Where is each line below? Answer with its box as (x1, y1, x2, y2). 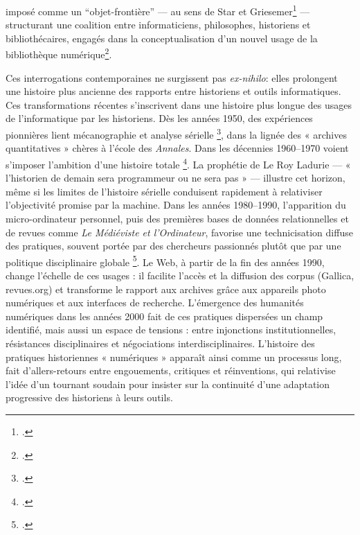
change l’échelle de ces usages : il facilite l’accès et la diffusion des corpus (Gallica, (6, 267, 354, 282)
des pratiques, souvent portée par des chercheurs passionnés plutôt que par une (6, 238, 341, 253)
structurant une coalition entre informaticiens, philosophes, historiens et (6, 17, 311, 32)
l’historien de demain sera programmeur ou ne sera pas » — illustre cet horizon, (6, 170, 345, 185)
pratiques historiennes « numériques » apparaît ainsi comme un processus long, (6, 349, 342, 364)
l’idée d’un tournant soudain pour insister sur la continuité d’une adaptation (6, 376, 330, 391)
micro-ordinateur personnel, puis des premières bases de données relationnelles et (6, 211, 349, 225)
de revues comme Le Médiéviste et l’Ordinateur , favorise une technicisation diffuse (6, 225, 353, 239)
